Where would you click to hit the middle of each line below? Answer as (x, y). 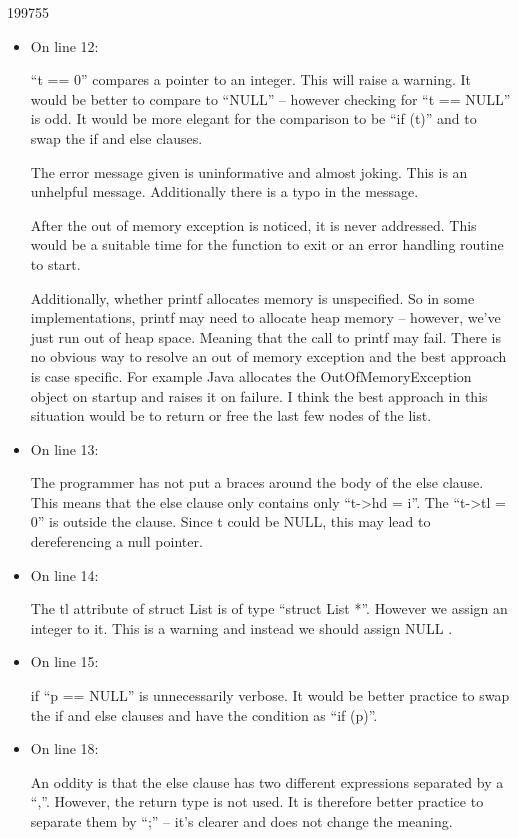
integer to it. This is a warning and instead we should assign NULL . (241, 627)
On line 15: (64, 661)
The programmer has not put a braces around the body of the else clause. (257, 482)
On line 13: (64, 448)
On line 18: (64, 748)
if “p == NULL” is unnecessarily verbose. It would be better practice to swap (270, 695)
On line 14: (64, 574)
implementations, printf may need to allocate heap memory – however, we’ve (265, 317)
